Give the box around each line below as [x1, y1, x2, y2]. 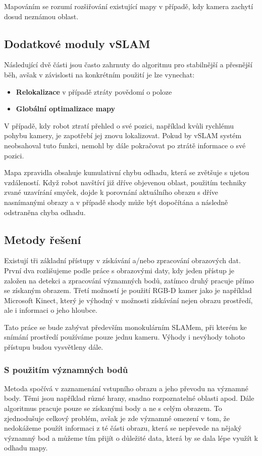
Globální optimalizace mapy [16, 103, 115, 114]
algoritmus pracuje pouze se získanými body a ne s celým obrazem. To [4, 403, 222, 413]
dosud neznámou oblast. [4, 11, 79, 21]
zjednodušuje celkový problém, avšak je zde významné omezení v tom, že [4, 412, 230, 423]
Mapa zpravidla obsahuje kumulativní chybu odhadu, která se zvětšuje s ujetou [4, 167, 249, 178]
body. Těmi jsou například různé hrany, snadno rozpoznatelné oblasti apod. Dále [4, 393, 254, 403]
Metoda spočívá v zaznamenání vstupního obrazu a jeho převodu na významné [4, 383, 248, 393]
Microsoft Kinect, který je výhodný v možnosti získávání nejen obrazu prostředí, [4, 295, 253, 305]
